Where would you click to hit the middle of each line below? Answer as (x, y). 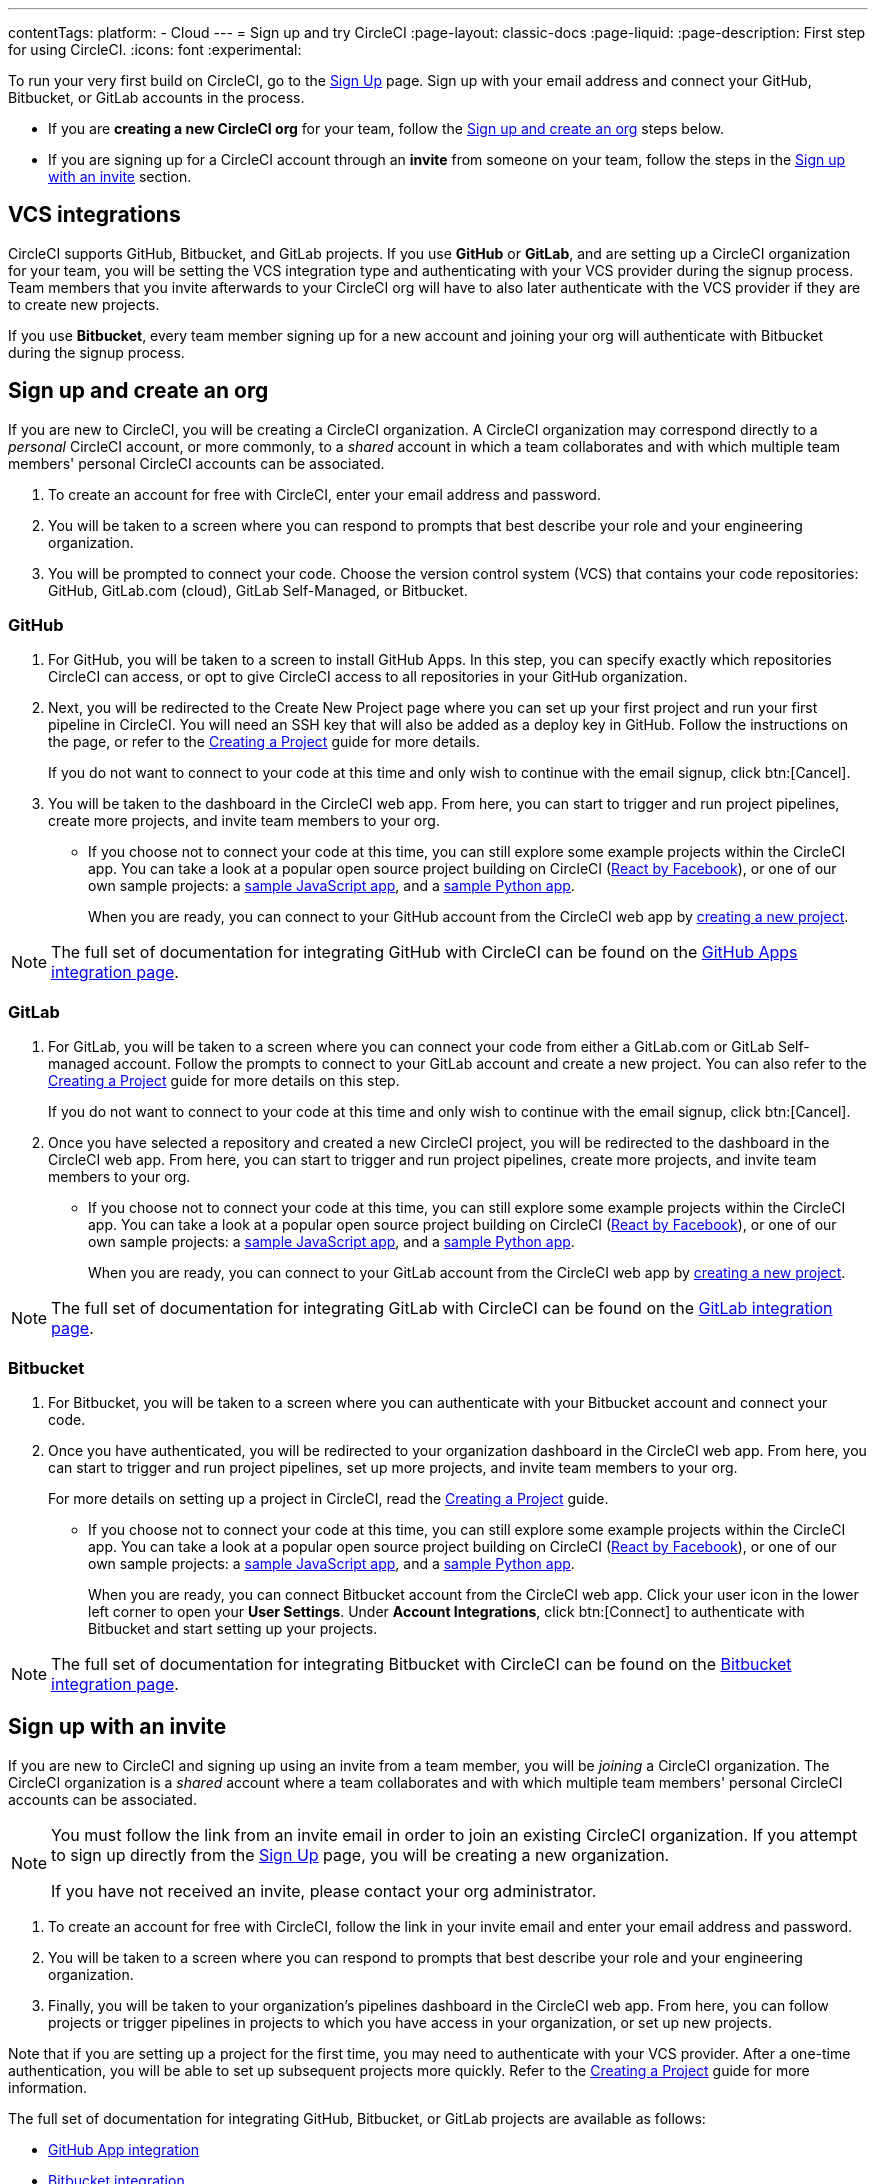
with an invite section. (120, 176)
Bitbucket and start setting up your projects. (233, 1628)
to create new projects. (84, 304)
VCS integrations (94, 215)
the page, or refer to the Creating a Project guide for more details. (264, 742)
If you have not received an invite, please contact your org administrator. (324, 1890)
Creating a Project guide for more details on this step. (224, 1081)
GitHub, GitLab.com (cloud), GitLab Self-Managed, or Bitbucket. (258, 590)
